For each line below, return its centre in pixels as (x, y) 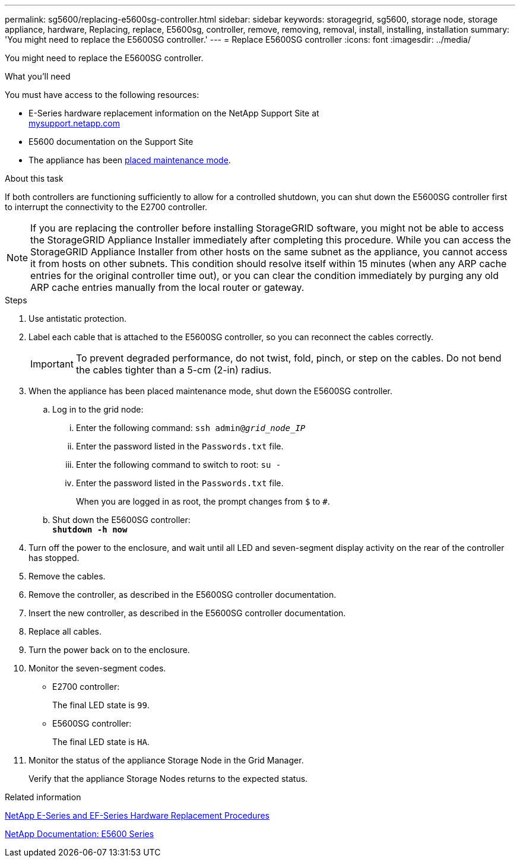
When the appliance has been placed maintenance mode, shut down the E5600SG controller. (211, 391)
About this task (34, 178)
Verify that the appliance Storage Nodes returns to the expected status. (168, 779)
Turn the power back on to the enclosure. (109, 650)
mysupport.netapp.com (74, 123)
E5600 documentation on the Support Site (111, 142)
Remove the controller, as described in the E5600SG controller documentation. (183, 595)
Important (52, 364)
